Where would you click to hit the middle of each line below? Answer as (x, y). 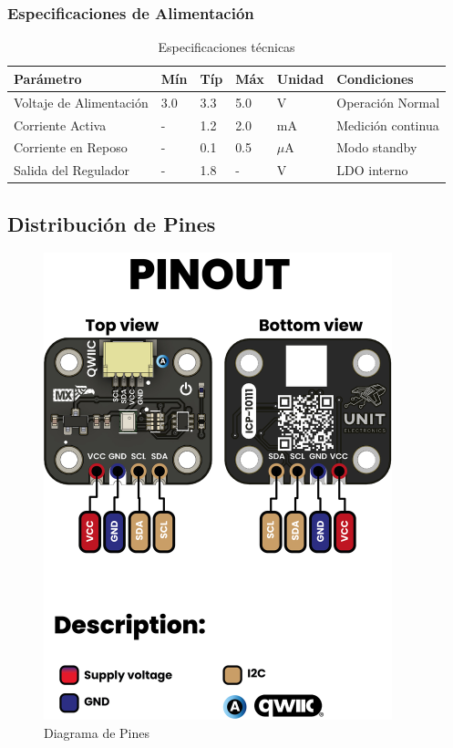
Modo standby (377, 147)
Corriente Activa (60, 125)
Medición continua (388, 125)
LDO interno (372, 170)
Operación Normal (388, 102)
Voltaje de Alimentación (81, 102)
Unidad (300, 78)
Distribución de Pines (112, 223)
